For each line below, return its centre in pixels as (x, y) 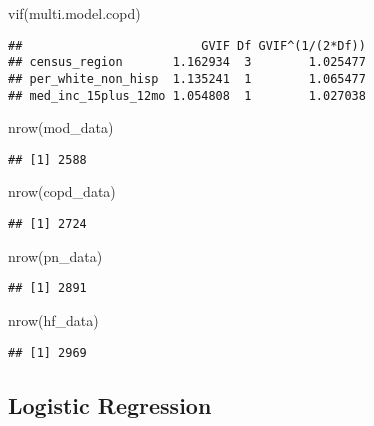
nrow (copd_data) (62, 191)
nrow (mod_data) (61, 127)
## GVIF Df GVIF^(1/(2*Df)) (187, 45)
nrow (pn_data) (55, 255)
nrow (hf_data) (53, 319)
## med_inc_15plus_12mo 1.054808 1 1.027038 (187, 95)
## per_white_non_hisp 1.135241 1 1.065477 (187, 78)
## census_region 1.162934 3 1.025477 (187, 62)
